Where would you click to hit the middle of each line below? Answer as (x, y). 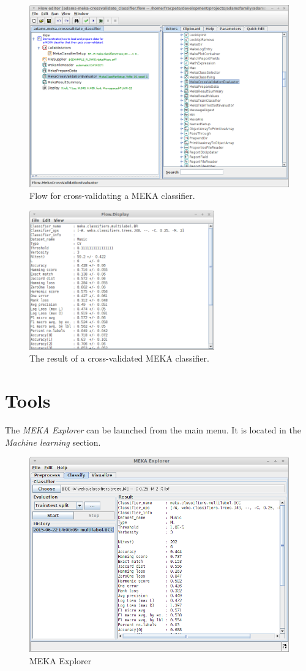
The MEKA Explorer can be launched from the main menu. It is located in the (153, 430)
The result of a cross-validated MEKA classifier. (119, 358)
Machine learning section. (53, 442)
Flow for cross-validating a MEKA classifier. (112, 196)
